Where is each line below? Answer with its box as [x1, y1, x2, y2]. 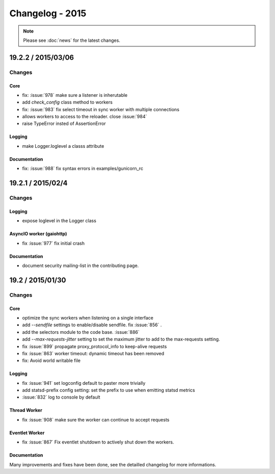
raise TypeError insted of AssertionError [22, 120, 106, 127]
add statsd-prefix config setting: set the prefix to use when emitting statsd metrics [22, 387, 196, 393]
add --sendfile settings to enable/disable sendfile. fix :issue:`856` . [22, 322, 162, 328]
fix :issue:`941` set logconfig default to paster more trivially [22, 380, 146, 386]
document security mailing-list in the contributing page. [22, 262, 139, 269]
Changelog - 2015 [9, 8, 87, 19]
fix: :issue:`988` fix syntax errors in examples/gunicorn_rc [22, 166, 144, 172]
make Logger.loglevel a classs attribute [22, 143, 104, 149]
